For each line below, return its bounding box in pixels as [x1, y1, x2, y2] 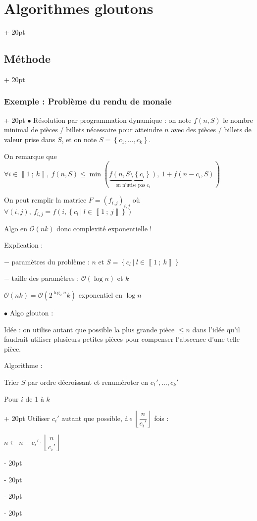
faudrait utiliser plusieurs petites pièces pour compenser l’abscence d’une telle [4, 334, 240, 344]
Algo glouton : [9, 307, 53, 317]
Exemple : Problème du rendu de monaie [4, 95, 172, 107]
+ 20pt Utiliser [4, 413, 50, 423]
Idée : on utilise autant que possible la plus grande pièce [4, 324, 175, 334]
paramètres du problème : [11, 256, 90, 266]
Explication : [4, 240, 43, 250]
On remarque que [4, 151, 57, 161]
